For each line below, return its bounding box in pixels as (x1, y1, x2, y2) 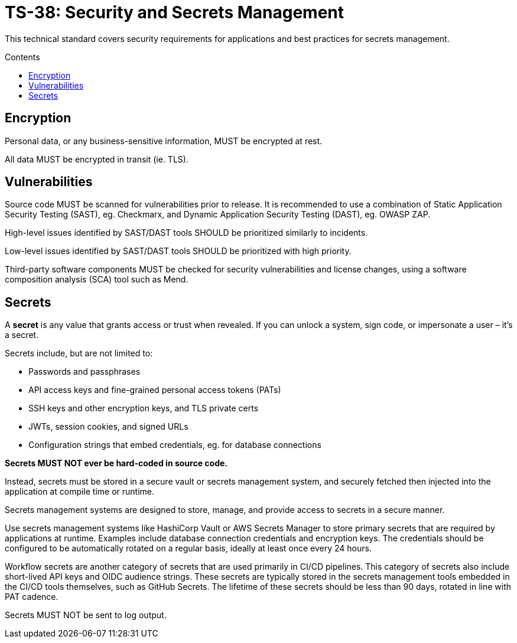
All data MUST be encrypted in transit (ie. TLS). (5, 154, 188, 164)
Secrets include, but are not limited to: (5, 348, 153, 359)
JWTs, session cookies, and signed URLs (28, 421, 188, 432)
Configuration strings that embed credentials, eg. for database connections (28, 440, 321, 450)
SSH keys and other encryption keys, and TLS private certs (28, 403, 259, 414)
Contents (5, 51, 40, 62)
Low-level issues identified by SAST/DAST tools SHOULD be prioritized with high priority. (5, 246, 352, 256)
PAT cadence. (5, 592, 58, 602)
